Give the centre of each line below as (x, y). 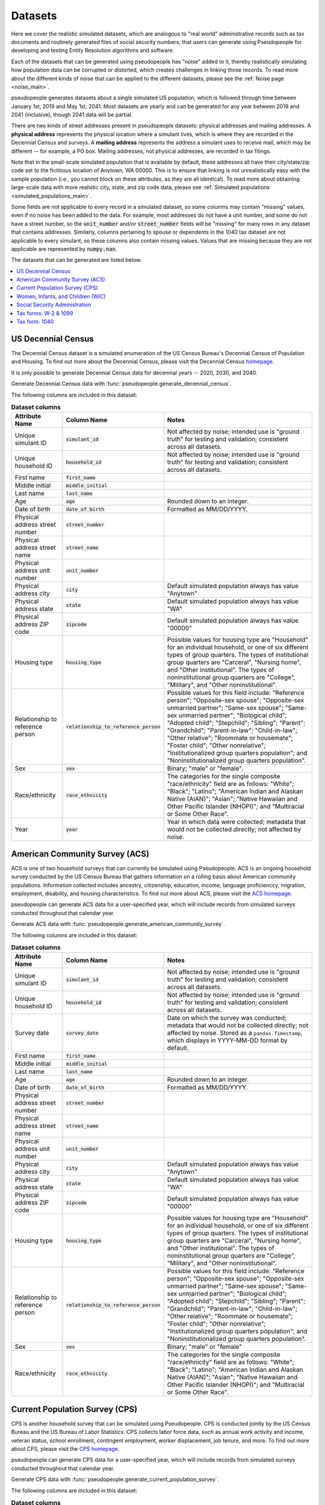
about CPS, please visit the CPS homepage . (65, 1448)
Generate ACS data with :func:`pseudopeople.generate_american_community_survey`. (118, 924)
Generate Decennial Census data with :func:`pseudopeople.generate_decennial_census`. (121, 384)
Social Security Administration (54, 305)
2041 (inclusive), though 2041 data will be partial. (72, 115)
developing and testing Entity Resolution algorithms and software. (93, 51)
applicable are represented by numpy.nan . (64, 249)
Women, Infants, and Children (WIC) (61, 296)
